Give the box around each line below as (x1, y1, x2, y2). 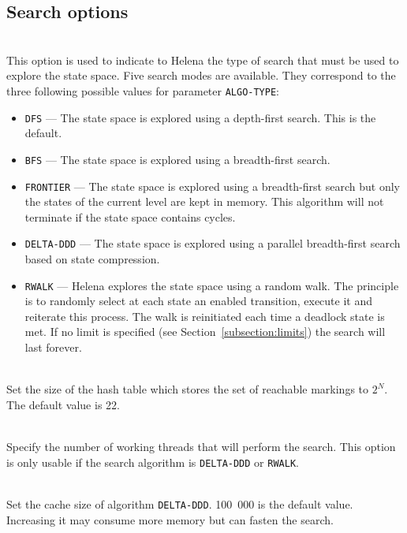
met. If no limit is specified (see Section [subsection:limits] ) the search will (24, 323, 386, 340)
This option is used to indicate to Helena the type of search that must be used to (6, 51, 399, 68)
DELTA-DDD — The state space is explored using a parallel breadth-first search (24, 235, 401, 252)
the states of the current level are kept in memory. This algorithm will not (24, 193, 384, 210)
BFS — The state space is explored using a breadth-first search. (24, 151, 330, 167)
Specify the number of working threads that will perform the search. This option (6, 438, 396, 455)
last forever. (24, 339, 82, 356)
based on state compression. (24, 251, 160, 267)
